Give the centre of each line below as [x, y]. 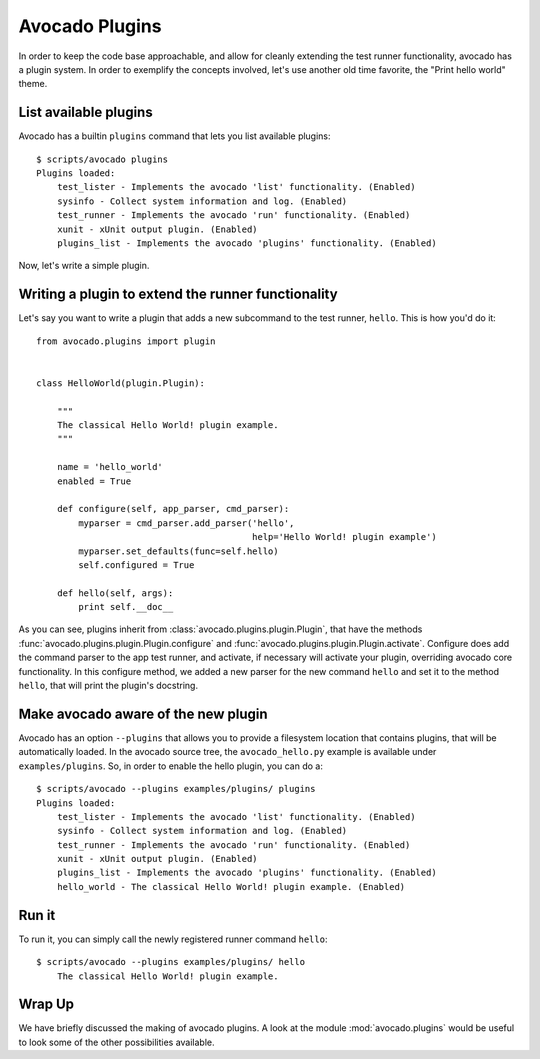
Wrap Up [46, 1004]
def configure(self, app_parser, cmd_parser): [173, 509]
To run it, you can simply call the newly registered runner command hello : [173, 939]
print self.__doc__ [126, 607]
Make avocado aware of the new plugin [143, 713]
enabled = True [94, 481]
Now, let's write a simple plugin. [84, 266]
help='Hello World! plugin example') [344, 537]
